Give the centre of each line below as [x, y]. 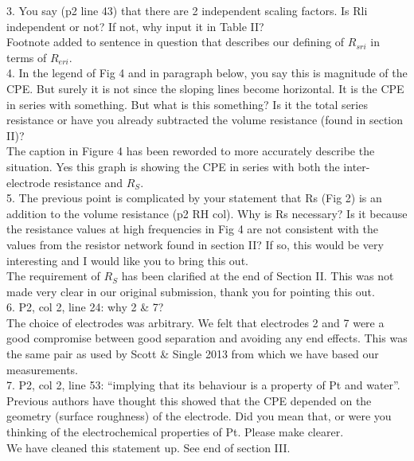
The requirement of [53, 276]
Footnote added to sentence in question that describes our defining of [176, 42]
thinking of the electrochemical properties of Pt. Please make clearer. [175, 432]
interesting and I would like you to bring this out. [127, 260]
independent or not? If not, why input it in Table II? [135, 26]
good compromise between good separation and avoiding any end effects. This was [207, 338]
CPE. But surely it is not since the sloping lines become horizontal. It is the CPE [205, 88]
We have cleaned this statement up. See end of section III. [148, 447]
